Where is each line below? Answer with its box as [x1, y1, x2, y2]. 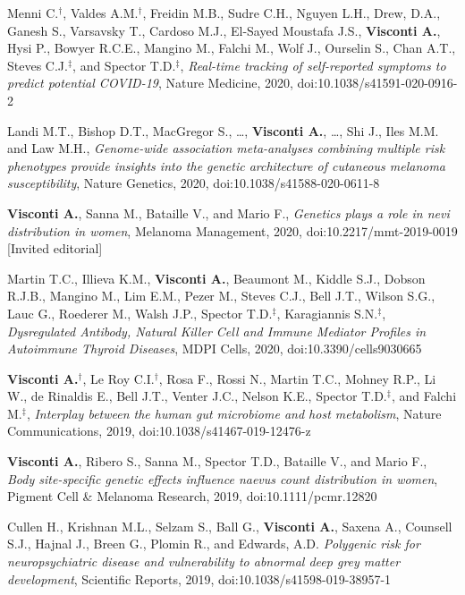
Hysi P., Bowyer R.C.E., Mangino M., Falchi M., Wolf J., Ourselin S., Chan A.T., [7, 38, 456, 57]
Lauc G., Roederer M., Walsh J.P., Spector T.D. [7, 303, 273, 322]
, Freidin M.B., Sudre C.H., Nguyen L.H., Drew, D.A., [142, 4, 441, 21]
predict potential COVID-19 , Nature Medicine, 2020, [7, 73, 293, 92]
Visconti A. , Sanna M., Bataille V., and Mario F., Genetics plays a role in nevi [7, 203, 450, 222]
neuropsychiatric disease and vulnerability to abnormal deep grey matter [7, 552, 401, 571]
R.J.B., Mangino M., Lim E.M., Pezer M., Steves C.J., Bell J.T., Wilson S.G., [7, 286, 435, 305]
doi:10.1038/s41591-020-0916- [297, 73, 458, 92]
